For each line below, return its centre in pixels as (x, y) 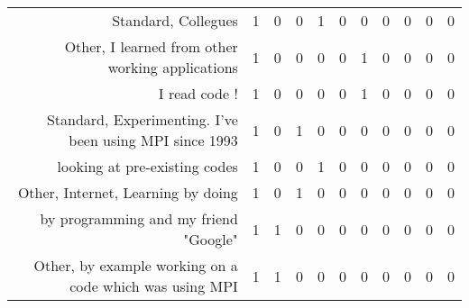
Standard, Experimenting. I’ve (142, 119)
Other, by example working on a (136, 265)
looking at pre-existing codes (147, 166)
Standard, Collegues (175, 20)
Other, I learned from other (151, 46)
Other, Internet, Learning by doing (128, 192)
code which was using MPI (154, 286)
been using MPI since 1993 (153, 140)
